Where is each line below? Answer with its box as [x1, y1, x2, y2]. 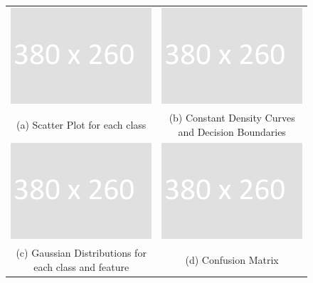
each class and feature [33, 259, 129, 274]
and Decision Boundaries [178, 124, 286, 139]
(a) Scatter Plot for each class [16, 117, 147, 132]
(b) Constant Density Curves [169, 110, 295, 125]
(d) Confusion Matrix [185, 252, 279, 267]
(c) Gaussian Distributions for [16, 245, 147, 260]
